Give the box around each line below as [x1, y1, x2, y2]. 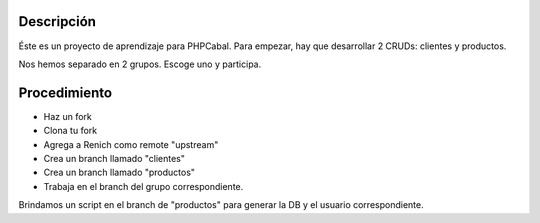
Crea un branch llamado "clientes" [43, 152, 185, 164]
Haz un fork [43, 110, 92, 122]
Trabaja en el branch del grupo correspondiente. [43, 180, 244, 192]
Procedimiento [18, 84, 113, 101]
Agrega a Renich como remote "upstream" [43, 138, 219, 150]
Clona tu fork [43, 125, 98, 137]
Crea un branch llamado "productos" [43, 166, 195, 179]
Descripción [18, 13, 97, 30]
